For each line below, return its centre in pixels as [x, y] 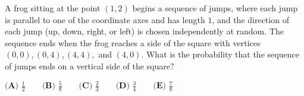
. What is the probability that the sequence [220, 54]
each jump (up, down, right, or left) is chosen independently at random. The [144, 31]
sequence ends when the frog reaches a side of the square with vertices [133, 42]
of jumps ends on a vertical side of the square [88, 65]
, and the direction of [250, 19]
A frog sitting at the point [53, 8]
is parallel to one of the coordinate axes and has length [105, 19]
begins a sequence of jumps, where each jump [215, 8]
